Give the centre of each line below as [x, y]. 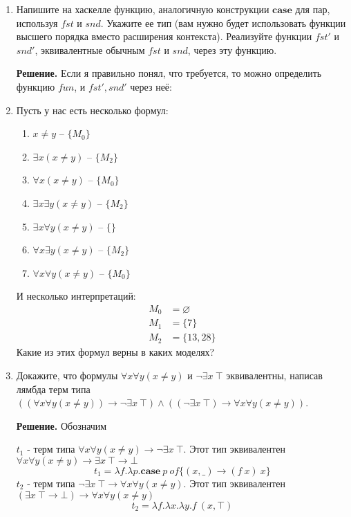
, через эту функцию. [232, 49]
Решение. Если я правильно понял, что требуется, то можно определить [169, 73]
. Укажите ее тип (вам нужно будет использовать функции [223, 22]
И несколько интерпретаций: [76, 296]
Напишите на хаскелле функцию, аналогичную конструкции [143, 9]
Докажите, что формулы [67, 375]
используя [37, 22]
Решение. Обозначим [61, 425]
